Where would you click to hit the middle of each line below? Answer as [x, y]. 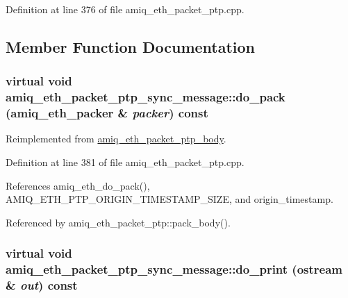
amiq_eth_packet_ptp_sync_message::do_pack [146, 97]
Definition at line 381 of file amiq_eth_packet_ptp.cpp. [125, 162]
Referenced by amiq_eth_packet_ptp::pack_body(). [118, 222]
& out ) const [42, 285]
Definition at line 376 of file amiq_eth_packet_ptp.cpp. [125, 9]
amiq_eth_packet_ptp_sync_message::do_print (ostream [174, 269]
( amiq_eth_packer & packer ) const [107, 113]
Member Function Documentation [131, 46]
